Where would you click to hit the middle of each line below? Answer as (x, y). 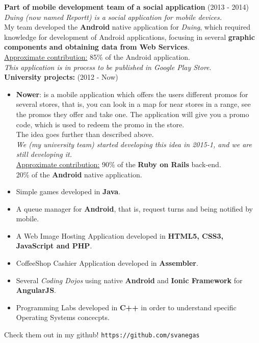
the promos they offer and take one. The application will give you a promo (133, 114)
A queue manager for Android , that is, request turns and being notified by (134, 208)
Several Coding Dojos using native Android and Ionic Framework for (129, 280)
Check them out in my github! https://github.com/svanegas (102, 335)
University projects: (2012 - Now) (61, 77)
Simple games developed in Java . (68, 191)
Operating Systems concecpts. (63, 317)
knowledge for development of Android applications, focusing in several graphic (129, 37)
